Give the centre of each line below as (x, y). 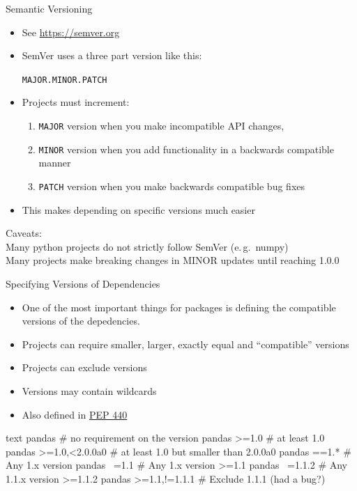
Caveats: (24, 233)
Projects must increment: (76, 102)
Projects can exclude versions (84, 367)
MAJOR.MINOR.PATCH (64, 80)
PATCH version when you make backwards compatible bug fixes (172, 186)
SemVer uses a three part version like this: (112, 55)
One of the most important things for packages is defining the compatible (179, 307)
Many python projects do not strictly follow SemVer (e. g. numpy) (147, 246)
